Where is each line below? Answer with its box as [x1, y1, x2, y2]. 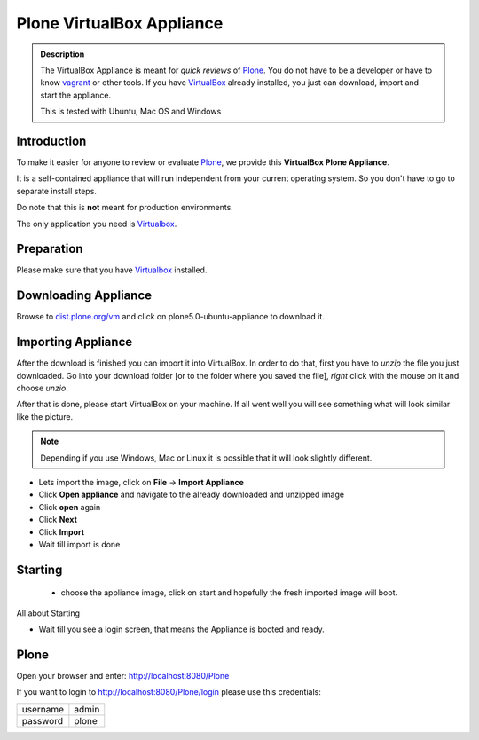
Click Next [38, 515, 77, 525]
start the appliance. [40, 90, 111, 100]
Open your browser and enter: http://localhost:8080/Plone [16, 671, 230, 681]
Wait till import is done [38, 539, 121, 549]
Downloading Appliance [16, 288, 153, 303]
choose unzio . [16, 382, 68, 394]
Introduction [16, 133, 87, 148]
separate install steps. [16, 185, 98, 196]
